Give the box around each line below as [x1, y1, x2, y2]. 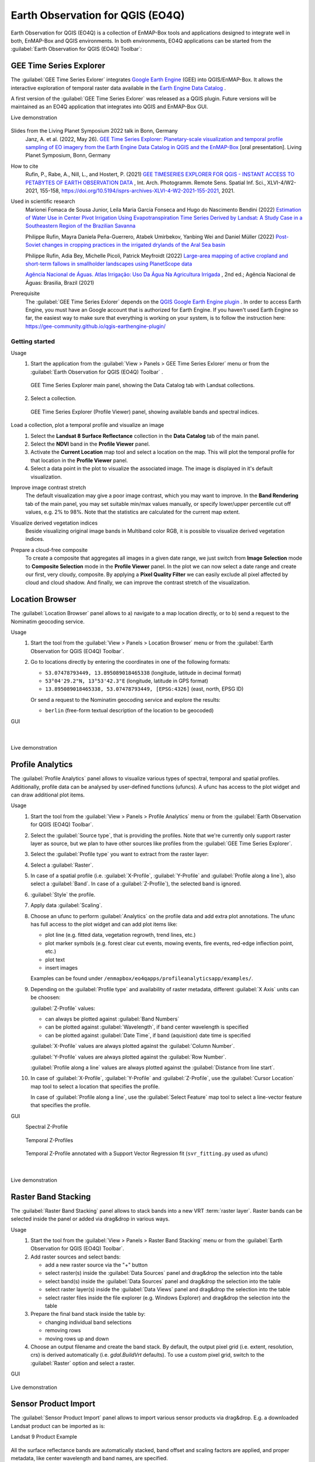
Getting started [10, 337, 55, 345]
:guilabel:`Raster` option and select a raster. [30, 1360, 135, 1367]
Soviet [25, 242, 41, 249]
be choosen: [30, 994, 61, 1001]
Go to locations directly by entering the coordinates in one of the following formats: [30, 658, 230, 666]
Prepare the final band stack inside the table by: [30, 1311, 146, 1318]
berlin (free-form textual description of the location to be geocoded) [45, 707, 214, 714]
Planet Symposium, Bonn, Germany [25, 152, 111, 159]
